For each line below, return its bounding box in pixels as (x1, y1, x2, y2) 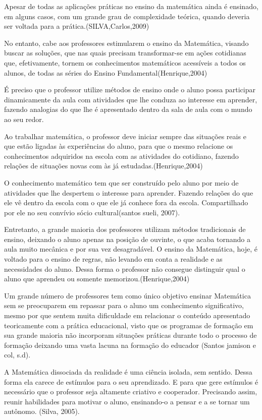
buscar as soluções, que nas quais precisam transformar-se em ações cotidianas (4, 47, 246, 58)
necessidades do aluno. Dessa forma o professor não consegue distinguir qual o (4, 263, 245, 274)
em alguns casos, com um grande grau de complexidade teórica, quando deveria (4, 11, 250, 21)
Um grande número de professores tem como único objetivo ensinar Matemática (4, 290, 251, 301)
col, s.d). (4, 349, 31, 360)
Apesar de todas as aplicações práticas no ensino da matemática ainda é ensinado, (4, 1, 258, 11)
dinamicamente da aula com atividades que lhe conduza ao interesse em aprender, (4, 94, 257, 104)
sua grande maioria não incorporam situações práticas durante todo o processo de (4, 330, 257, 340)
